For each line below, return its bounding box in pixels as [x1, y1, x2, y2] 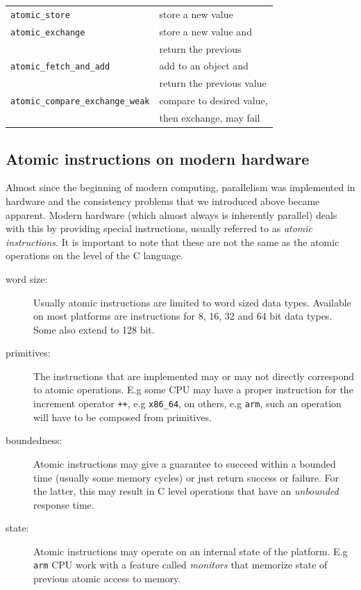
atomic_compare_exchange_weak [10, 97, 150, 107]
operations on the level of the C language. [6, 248, 184, 263]
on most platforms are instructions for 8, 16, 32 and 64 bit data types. [33, 309, 333, 323]
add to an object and [159, 58, 249, 73]
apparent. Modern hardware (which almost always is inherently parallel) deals [6, 207, 337, 222]
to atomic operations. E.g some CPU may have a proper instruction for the [33, 382, 353, 397]
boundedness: [6, 433, 62, 448]
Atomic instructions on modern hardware [6, 147, 310, 169]
